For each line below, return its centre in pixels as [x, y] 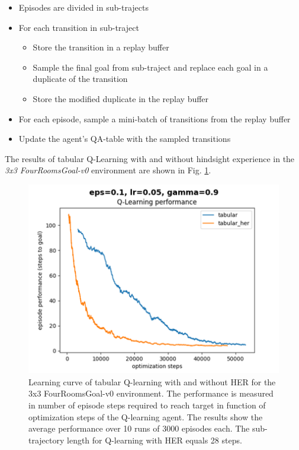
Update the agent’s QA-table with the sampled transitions [125, 139]
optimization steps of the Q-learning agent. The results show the [146, 416]
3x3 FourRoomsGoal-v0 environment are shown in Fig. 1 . [108, 170]
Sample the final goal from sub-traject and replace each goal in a [150, 67]
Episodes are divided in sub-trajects [83, 7]
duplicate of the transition [80, 79]
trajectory [46, 440]
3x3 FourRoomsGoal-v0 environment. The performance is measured [151, 393]
